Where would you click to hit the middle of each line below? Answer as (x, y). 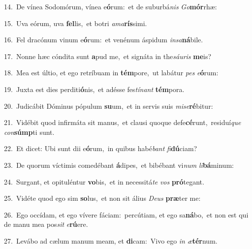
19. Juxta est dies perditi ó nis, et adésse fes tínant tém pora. (94, 89)
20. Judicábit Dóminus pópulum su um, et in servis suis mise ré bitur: (109, 106)
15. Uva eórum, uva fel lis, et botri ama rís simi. (76, 23)
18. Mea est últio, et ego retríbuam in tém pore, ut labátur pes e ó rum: (111, 73)
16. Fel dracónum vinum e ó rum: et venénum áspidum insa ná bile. (104, 40)
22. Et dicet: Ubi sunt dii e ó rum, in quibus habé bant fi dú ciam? (101, 148)
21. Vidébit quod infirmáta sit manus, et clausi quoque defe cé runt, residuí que (123, 122)
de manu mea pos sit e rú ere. (46, 224)
